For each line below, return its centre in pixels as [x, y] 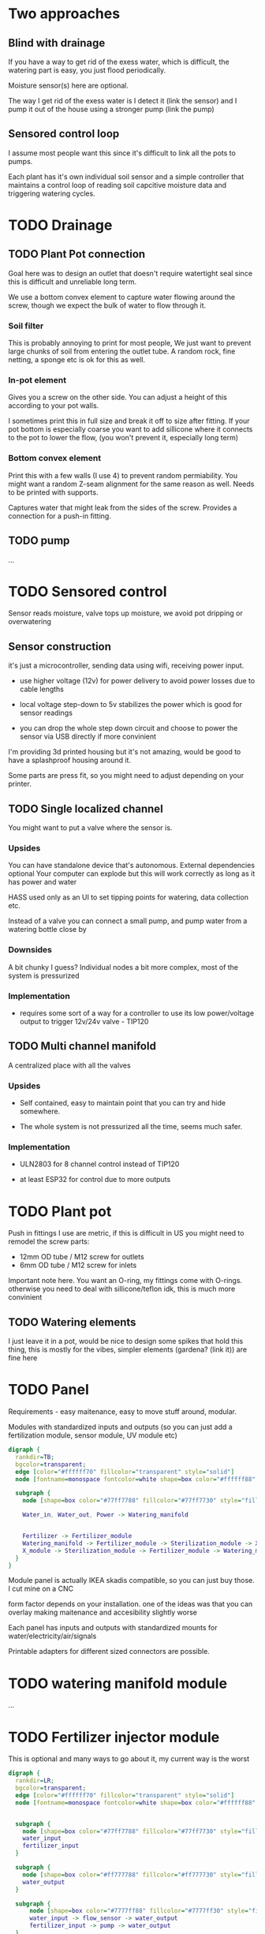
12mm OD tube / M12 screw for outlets [82, 1257]
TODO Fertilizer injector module [114, 1737]
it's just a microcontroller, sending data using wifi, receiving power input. [126, 666]
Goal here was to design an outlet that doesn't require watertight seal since [131, 273]
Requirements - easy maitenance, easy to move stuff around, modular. [123, 1412]
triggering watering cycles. [52, 193]
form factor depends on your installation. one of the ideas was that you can [131, 1604]
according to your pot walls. [54, 406]
